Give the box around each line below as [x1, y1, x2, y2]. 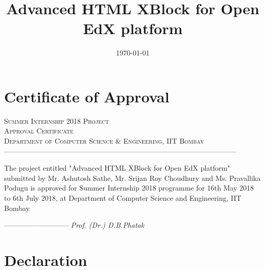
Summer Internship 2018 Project [4, 115, 109, 126]
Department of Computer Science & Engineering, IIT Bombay [4, 136, 204, 146]
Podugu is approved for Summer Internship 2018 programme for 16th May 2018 [4, 182, 254, 193]
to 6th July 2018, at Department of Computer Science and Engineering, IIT [4, 193, 242, 203]
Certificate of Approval [4, 86, 170, 106]
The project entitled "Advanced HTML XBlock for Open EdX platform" [4, 163, 230, 173]
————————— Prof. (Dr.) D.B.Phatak [4, 220, 144, 230]
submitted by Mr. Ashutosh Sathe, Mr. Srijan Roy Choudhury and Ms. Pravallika [4, 172, 261, 183]
